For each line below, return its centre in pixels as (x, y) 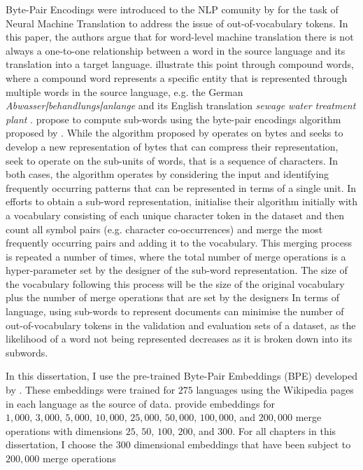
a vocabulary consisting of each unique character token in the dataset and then (175, 215)
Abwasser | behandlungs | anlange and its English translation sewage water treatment (181, 105)
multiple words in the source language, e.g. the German (124, 91)
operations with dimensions (64, 430)
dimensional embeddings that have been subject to (242, 444)
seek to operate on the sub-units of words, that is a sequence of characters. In (172, 160)
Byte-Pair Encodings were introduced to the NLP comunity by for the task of (172, 9)
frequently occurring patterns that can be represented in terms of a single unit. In (181, 187)
